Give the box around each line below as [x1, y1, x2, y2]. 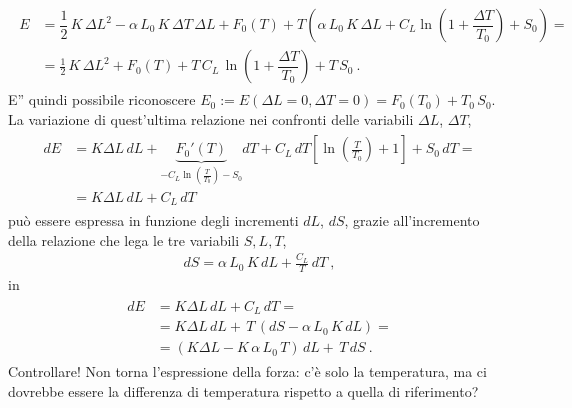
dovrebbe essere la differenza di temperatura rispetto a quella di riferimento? [8, 380, 479, 401]
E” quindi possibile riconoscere [8, 89, 196, 110]
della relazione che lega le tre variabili [8, 229, 240, 250]
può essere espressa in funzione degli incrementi [8, 210, 299, 231]
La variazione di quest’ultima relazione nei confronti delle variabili [8, 108, 414, 129]
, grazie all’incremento [344, 210, 480, 231]
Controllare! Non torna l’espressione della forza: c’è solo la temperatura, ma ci [8, 361, 487, 382]
